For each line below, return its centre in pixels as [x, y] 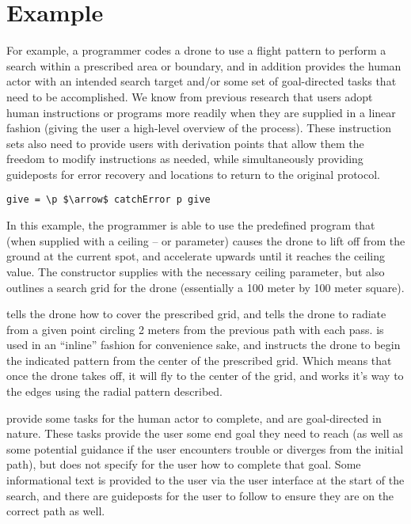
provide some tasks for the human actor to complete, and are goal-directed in [194, 418]
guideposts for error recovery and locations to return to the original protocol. [193, 174]
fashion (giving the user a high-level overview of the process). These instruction [199, 128]
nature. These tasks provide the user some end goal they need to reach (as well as [205, 433]
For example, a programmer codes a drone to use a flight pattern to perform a [196, 50]
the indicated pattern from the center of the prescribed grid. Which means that [199, 360]
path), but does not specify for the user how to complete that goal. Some [184, 464]
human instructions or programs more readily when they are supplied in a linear [201, 112]
